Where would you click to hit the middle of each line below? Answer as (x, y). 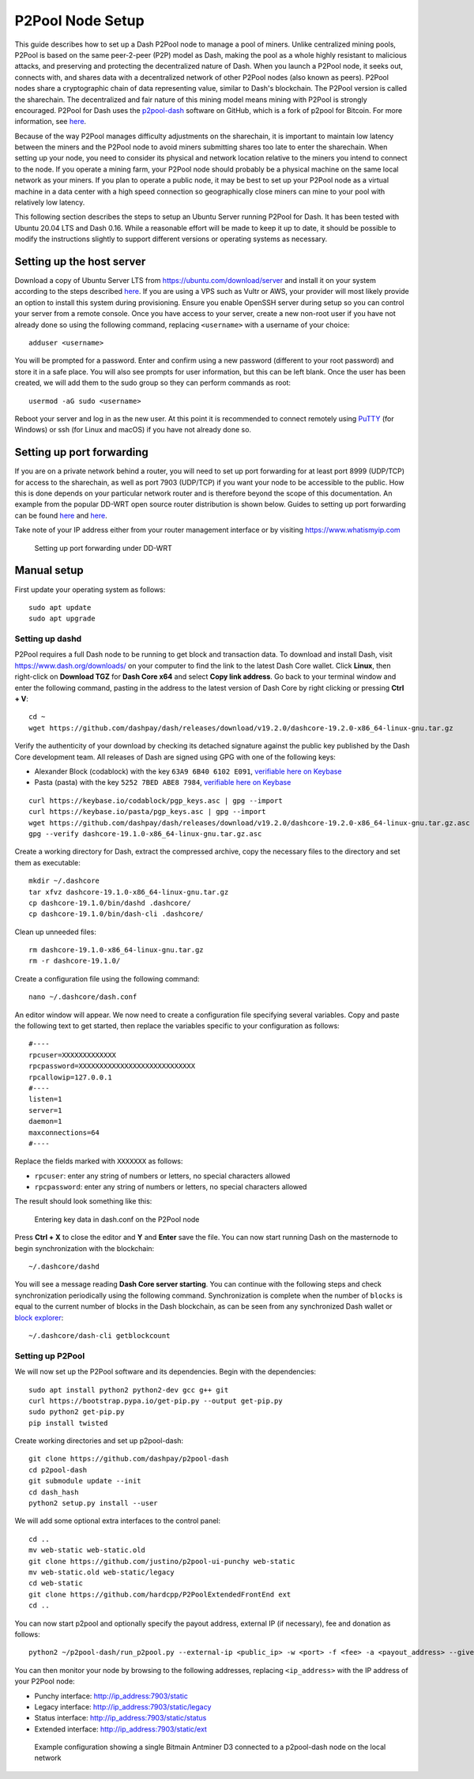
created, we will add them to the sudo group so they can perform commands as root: (153, 383)
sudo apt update (60, 607)
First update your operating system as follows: (90, 590)
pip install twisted (68, 1423)
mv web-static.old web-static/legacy (102, 1572)
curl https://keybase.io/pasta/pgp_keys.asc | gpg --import (147, 812)
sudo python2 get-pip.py (77, 1412)
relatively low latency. (50, 202)
